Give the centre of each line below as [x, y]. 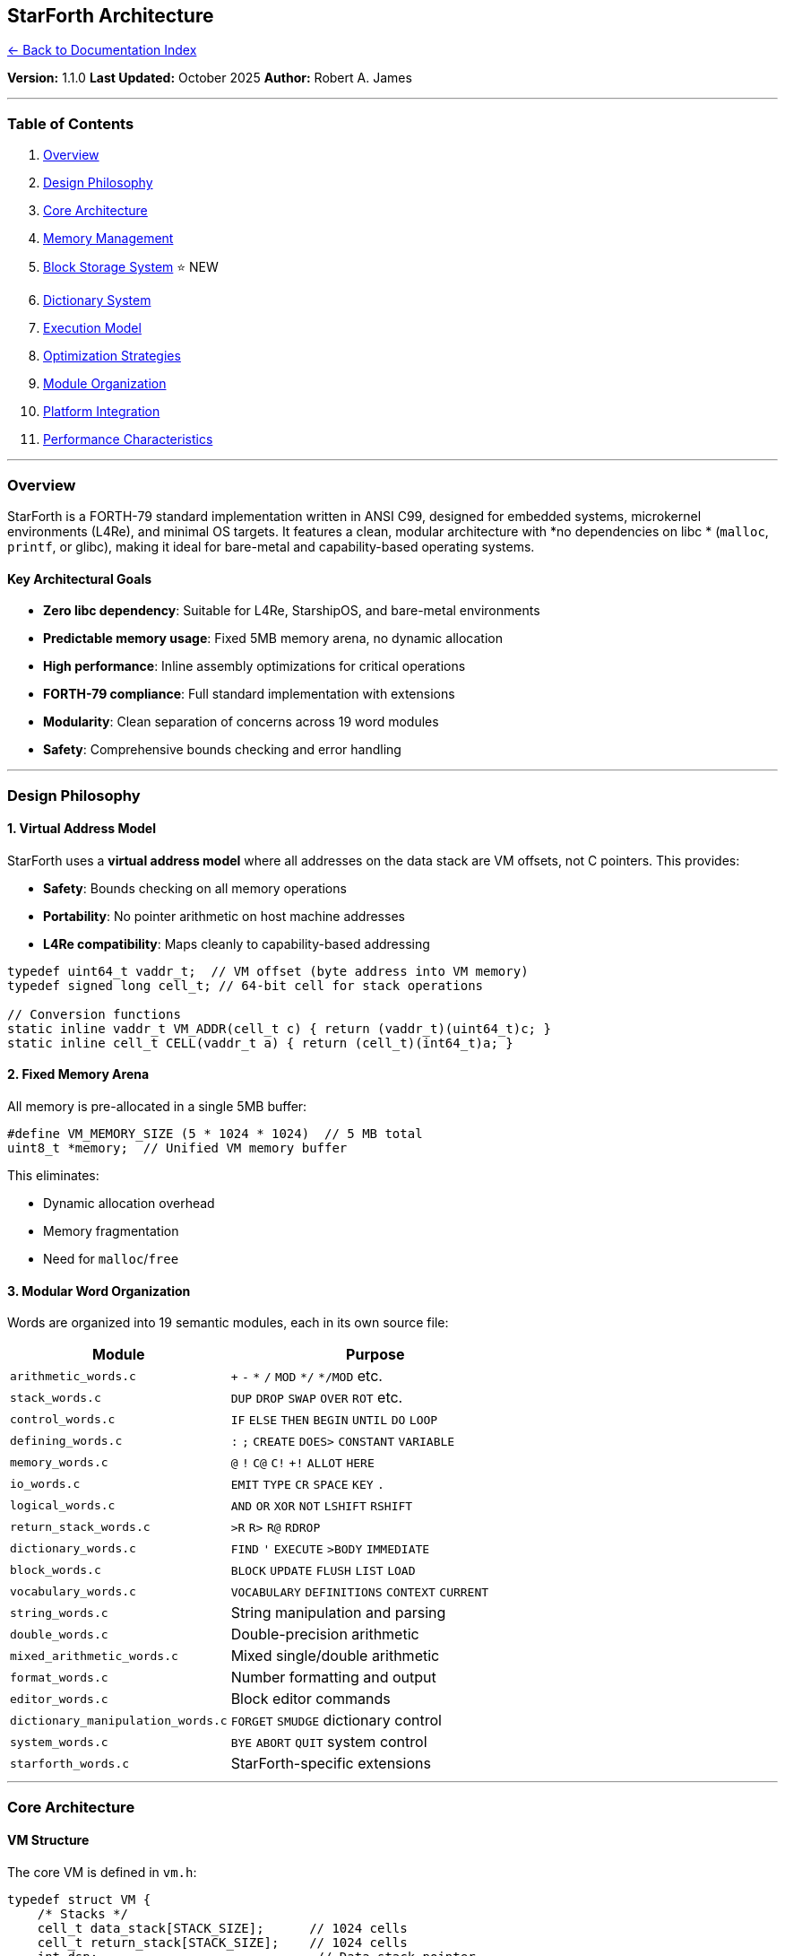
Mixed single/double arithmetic [335, 1656]
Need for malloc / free [111, 1258]
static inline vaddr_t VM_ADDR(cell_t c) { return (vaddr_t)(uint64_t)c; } [279, 1028]
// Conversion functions [94, 1014]
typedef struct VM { [79, 1899]
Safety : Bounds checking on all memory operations [195, 888]
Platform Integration [102, 412]
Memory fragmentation [111, 1230]
